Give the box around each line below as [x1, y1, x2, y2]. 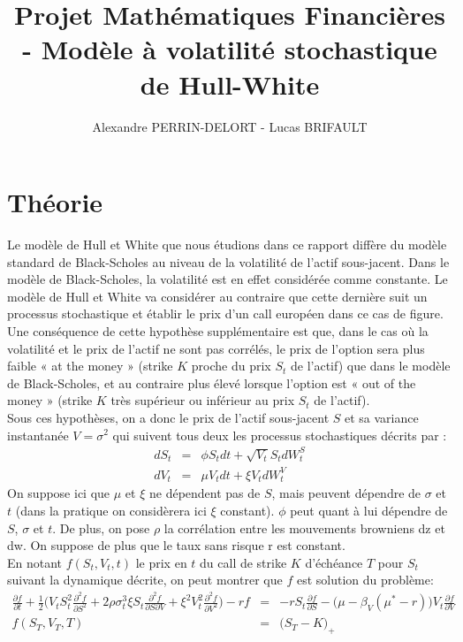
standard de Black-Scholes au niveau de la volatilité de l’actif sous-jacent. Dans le [7, 252, 450, 271]
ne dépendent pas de [148, 484, 261, 502]
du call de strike [200, 553, 287, 571]
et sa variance [345, 408, 419, 426]
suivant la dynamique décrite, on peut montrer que [7, 570, 283, 589]
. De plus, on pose [52, 518, 150, 537]
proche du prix [191, 356, 271, 375]
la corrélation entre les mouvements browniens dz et [163, 518, 445, 537]
